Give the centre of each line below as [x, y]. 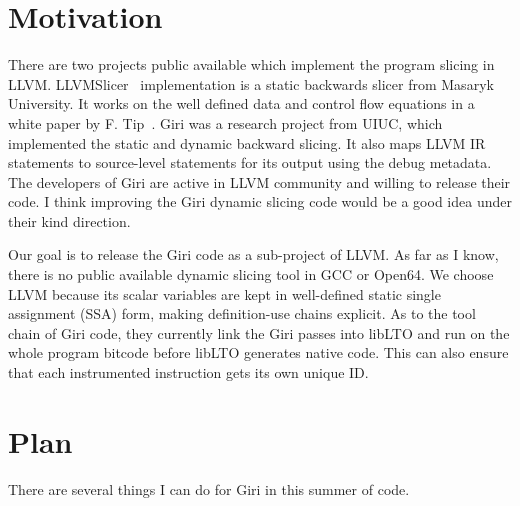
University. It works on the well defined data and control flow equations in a [241, 103]
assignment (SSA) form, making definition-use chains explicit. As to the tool [242, 313]
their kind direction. [69, 220]
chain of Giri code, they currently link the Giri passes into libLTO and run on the [259, 332]
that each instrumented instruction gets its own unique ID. [188, 372]
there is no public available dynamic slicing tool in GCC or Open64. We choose [251, 274]
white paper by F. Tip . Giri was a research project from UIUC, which [225, 122]
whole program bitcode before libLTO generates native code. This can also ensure [258, 352]
